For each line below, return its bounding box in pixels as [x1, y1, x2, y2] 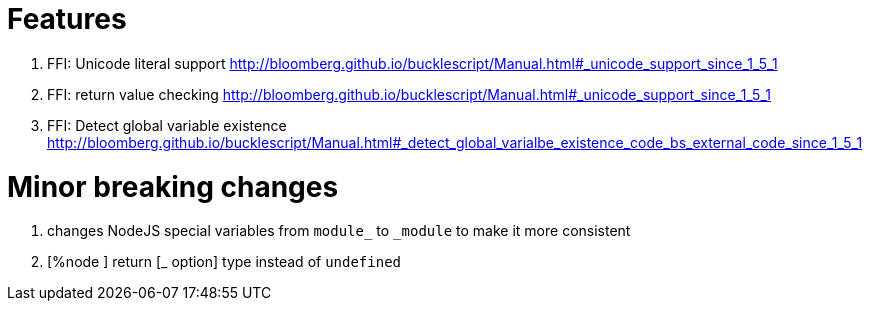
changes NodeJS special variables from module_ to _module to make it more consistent [47, 222, 631, 240]
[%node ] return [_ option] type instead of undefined [47, 253, 401, 271]
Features [7, 2, 127, 36]
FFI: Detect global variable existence [47, 116, 287, 134]
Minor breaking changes [7, 169, 339, 204]
